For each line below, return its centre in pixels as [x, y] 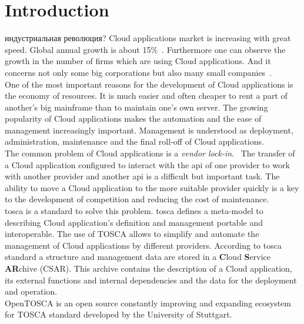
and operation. [31, 291]
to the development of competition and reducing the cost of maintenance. [137, 199]
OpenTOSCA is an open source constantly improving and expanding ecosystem [148, 303]
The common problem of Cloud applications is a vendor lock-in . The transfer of [150, 153]
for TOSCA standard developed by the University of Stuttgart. [118, 314]
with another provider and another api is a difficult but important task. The [142, 176]
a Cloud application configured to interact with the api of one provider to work [147, 164]
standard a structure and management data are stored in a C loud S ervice [138, 257]
